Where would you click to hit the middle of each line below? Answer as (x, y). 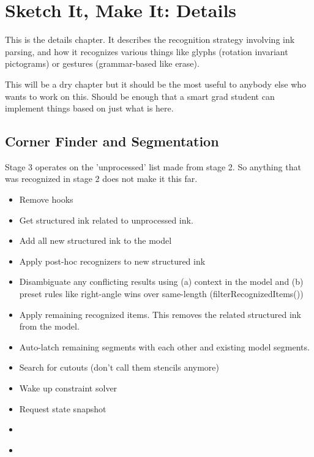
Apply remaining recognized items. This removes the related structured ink (160, 314)
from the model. (49, 326)
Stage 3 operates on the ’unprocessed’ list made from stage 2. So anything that (153, 166)
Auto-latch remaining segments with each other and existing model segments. (164, 346)
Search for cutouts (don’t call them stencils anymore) (119, 367)
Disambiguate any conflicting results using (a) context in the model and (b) (161, 281)
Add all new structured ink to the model (95, 240)
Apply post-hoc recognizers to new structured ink (112, 261)
